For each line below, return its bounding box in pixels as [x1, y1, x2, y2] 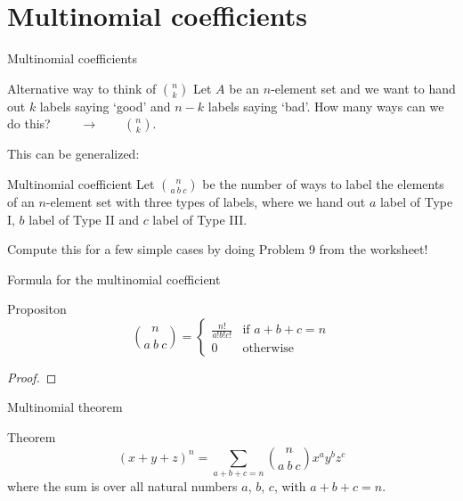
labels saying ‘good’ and [39, 96, 171, 115]
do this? [7, 114, 51, 133]
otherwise [242, 342, 295, 356]
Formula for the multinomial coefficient [7, 269, 221, 288]
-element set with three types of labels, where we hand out [45, 192, 366, 210]
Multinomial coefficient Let [7, 174, 155, 193]
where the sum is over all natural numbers [7, 476, 238, 495]
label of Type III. [152, 209, 248, 228]
